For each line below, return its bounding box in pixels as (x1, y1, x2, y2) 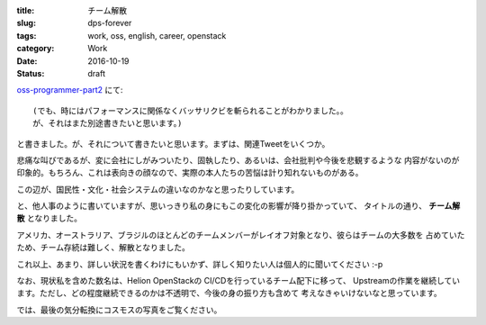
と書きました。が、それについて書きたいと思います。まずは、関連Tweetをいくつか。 (16, 138, 330, 149)
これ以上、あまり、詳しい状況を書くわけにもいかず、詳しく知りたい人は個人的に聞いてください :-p (16, 258, 383, 269)
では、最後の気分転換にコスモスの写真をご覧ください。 (16, 304, 222, 315)
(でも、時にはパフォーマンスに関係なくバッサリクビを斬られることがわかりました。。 (32, 105, 348, 116)
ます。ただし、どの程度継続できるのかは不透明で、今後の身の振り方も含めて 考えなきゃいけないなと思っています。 (16, 288, 443, 299)
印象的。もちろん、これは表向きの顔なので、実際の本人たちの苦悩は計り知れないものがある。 (16, 167, 364, 178)
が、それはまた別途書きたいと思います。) (32, 118, 183, 129)
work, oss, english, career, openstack (87, 30, 227, 41)
